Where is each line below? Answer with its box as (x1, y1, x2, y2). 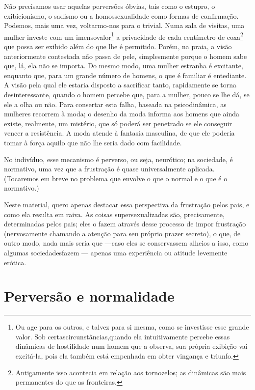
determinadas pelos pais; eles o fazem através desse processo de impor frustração (4, 219, 246, 229)
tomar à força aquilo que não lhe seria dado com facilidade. (4, 137, 182, 147)
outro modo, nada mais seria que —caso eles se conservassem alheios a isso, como (4, 238, 249, 248)
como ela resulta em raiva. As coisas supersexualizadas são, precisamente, (4, 209, 225, 219)
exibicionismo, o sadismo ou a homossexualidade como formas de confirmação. (4, 10, 239, 21)
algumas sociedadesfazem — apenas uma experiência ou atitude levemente (4, 247, 228, 257)
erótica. (4, 257, 26, 267)
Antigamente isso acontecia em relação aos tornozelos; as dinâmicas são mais (15, 367, 246, 377)
